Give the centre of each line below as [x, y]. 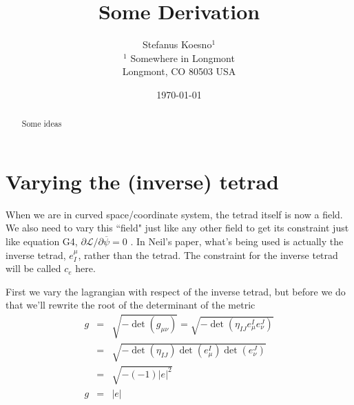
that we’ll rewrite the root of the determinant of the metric [131, 305]
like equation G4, [42, 241]
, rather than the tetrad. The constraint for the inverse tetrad [208, 255]
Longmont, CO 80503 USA [179, 71]
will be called [33, 268]
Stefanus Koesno [177, 44]
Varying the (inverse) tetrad [142, 181]
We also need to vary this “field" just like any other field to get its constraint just [177, 228]
